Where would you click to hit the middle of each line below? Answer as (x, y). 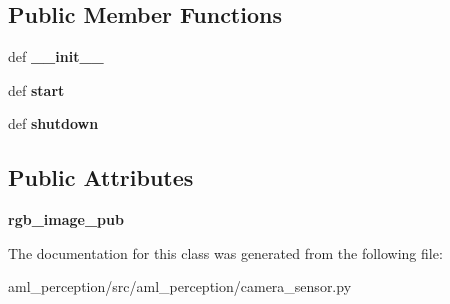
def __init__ (56, 56)
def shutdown (53, 123)
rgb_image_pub (66, 219)
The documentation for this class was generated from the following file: (225, 252)
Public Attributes (101, 177)
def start (36, 89)
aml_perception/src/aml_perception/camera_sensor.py (180, 286)
